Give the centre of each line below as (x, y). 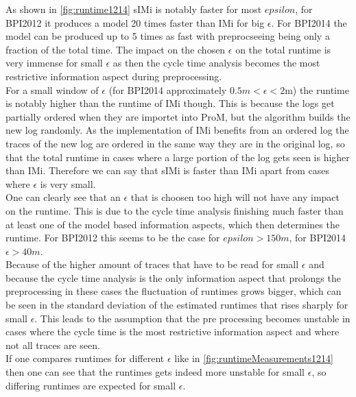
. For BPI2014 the (309, 22)
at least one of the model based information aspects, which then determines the (173, 224)
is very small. (68, 183)
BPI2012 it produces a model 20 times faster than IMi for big (135, 22)
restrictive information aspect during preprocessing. (114, 76)
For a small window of (52, 89)
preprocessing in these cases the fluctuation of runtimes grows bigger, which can (174, 291)
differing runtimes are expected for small (91, 385)
